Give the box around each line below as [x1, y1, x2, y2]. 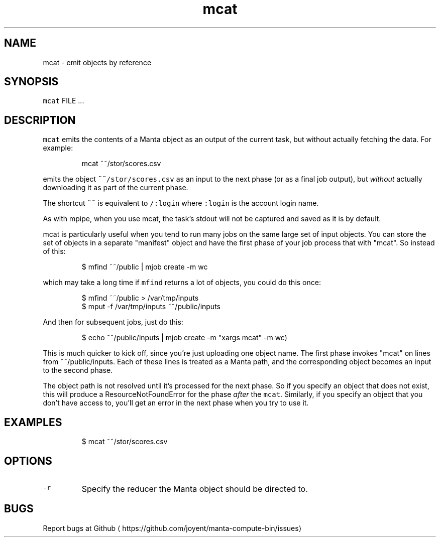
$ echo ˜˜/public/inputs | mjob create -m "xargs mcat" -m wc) [81, 333, 287, 342]
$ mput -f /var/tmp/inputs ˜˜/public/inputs [81, 302, 221, 311]
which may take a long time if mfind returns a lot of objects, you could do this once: [43, 278, 321, 287]
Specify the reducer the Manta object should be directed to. [81, 483, 308, 494]
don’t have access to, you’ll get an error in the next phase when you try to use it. [43, 398, 309, 408]
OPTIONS [4, 454, 52, 467]
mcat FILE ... [43, 96, 84, 105]
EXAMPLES [4, 416, 62, 429]
